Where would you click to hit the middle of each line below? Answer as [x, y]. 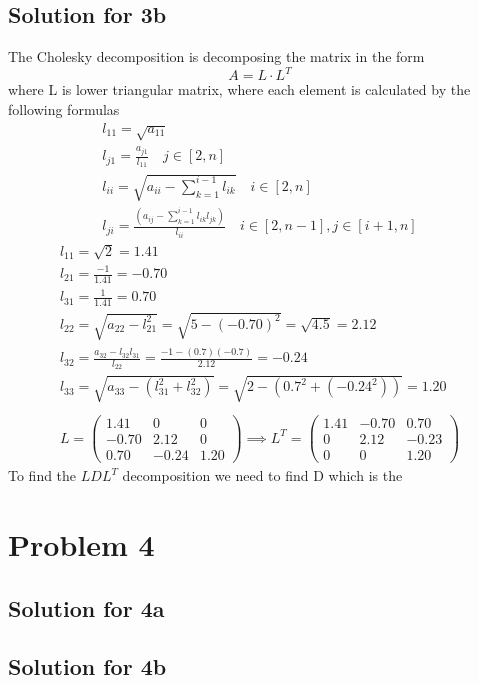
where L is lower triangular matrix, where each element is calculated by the [239, 89]
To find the [42, 475]
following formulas [64, 108]
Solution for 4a [86, 607]
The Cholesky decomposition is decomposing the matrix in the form [216, 56]
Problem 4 [81, 543]
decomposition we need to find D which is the [262, 475]
